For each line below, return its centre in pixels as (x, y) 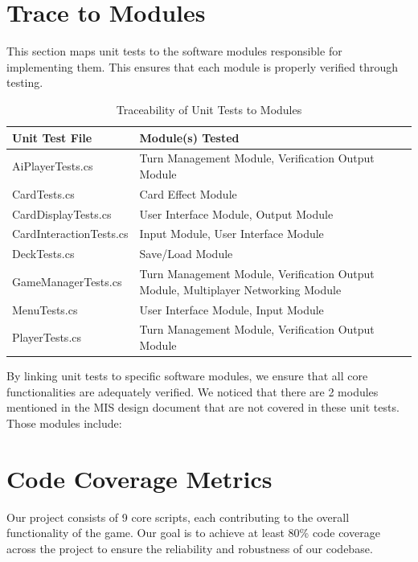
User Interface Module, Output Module (236, 213)
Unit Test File (52, 137)
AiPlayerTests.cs (53, 166)
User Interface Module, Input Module (232, 309)
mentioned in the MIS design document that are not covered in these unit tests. (203, 407)
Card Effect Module (188, 193)
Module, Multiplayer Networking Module (240, 289)
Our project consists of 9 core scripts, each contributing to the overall (178, 517)
